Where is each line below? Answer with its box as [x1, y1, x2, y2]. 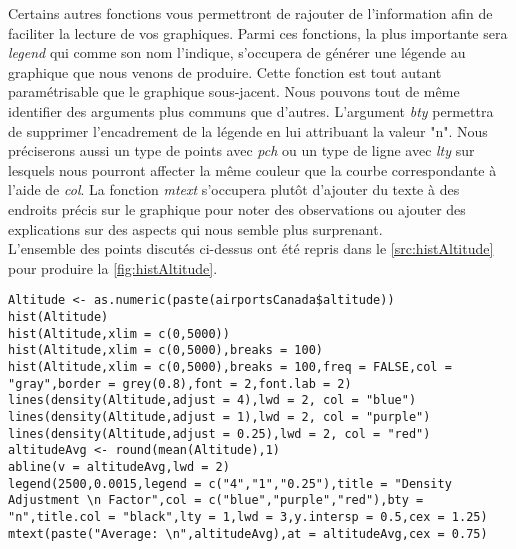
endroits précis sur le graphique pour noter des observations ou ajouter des [8, 198, 466, 219]
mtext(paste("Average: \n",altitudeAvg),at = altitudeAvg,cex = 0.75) [8, 526, 488, 541]
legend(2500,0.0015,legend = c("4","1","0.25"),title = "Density [8, 476, 452, 491]
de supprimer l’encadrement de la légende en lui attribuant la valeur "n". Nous [8, 120, 488, 141]
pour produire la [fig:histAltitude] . [8, 257, 218, 278]
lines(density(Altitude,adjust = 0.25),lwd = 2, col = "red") [8, 426, 431, 441]
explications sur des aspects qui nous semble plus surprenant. [8, 218, 383, 239]
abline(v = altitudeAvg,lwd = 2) [8, 459, 230, 474]
